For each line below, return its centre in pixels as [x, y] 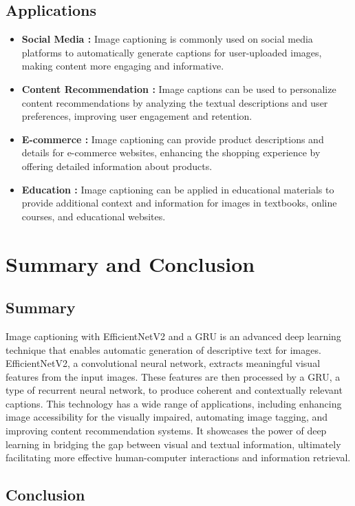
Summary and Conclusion [130, 263]
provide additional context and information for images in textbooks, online [179, 203]
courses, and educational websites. [94, 216]
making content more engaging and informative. [123, 66]
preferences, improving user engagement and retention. [137, 116]
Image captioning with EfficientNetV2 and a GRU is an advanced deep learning [173, 336]
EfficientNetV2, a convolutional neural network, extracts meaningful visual [163, 363]
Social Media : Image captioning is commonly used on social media [167, 39]
